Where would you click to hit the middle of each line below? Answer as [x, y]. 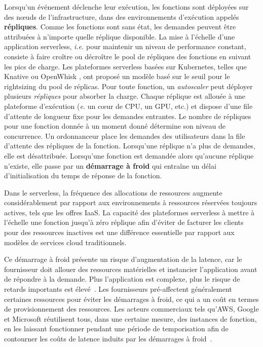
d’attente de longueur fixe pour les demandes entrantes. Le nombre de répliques [128, 116]
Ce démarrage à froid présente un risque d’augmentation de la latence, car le [123, 259]
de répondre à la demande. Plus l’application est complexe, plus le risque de [122, 279]
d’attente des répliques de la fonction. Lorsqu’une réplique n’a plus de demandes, [130, 146]
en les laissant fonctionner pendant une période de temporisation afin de [116, 329]
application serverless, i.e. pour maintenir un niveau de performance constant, [125, 46]
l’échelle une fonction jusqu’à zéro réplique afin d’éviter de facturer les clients [124, 222]
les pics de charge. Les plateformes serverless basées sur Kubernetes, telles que [125, 66]
